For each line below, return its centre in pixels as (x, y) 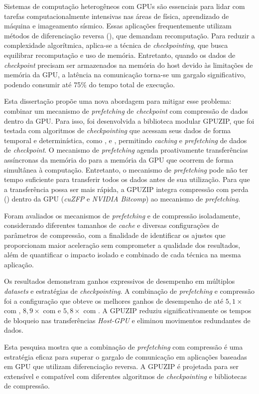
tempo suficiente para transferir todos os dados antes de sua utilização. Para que (127, 179)
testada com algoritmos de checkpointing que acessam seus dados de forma (118, 130)
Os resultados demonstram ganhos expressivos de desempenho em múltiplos (120, 281)
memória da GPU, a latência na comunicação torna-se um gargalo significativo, (125, 75)
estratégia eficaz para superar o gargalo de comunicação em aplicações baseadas (126, 356)
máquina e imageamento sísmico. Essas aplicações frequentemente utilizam (118, 26)
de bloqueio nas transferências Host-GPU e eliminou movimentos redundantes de (127, 320)
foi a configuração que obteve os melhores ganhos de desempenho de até (114, 300)
